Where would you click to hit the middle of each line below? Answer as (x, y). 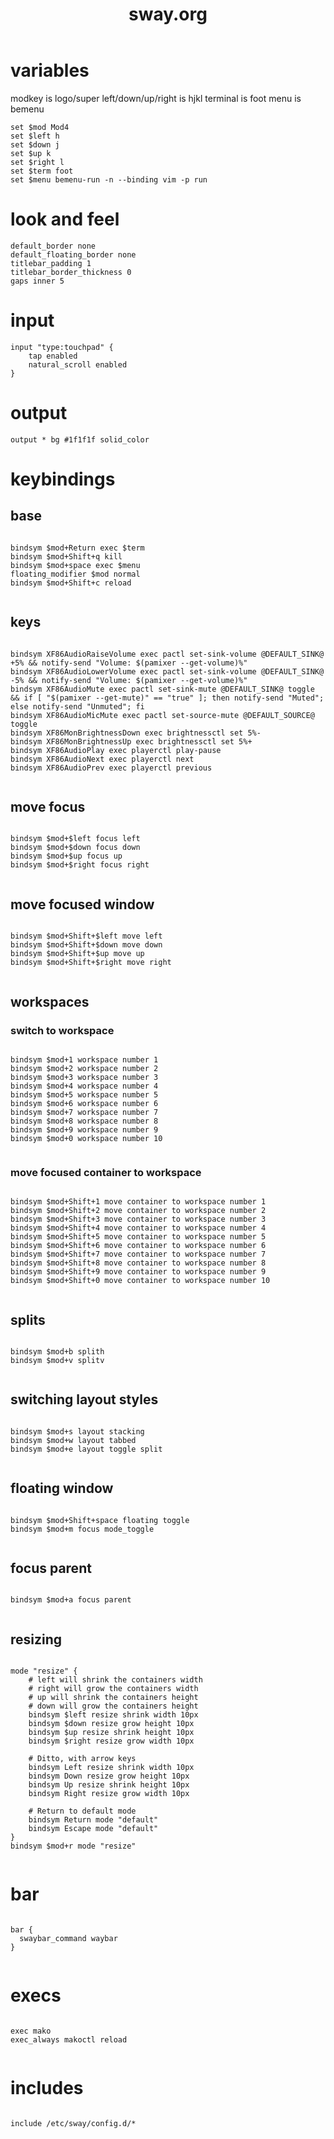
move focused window (82, 904)
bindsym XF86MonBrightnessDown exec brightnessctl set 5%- (136, 733)
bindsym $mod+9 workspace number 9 (84, 1129)
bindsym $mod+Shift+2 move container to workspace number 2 (138, 1211)
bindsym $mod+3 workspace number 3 (84, 1077)
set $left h (35, 136)
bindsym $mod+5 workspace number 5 (84, 1094)
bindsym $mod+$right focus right (80, 865)
